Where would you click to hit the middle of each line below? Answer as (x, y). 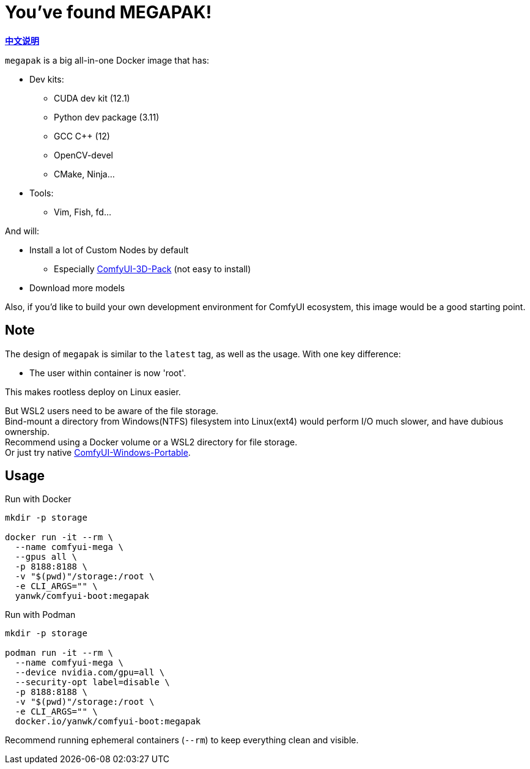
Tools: (42, 193)
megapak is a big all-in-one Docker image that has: (107, 60)
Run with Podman (40, 615)
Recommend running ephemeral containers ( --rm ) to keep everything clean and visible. (182, 740)
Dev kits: (47, 79)
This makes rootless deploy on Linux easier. (93, 392)
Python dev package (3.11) (107, 117)
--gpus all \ (46, 557)
